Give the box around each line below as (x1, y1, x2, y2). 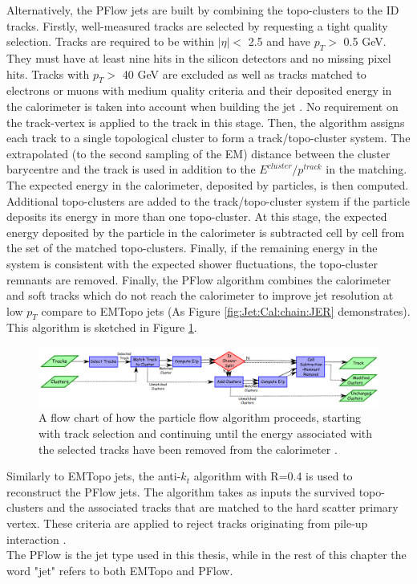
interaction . (6, 530, 67, 547)
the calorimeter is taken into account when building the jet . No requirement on (6, 97, 399, 114)
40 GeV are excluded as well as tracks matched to (122, 65, 366, 82)
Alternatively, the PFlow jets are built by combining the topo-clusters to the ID (6, 2, 399, 18)
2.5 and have (248, 33, 311, 50)
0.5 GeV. (343, 33, 387, 50)
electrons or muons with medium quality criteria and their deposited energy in (6, 82, 392, 99)
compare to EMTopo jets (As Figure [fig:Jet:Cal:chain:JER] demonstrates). (41, 302, 411, 319)
